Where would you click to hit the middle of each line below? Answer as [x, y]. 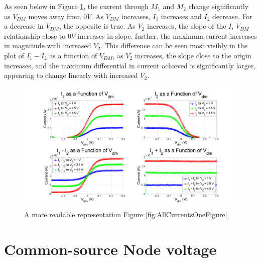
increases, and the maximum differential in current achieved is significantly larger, [130, 65]
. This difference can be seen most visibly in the [174, 46]
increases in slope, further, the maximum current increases [167, 35]
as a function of [73, 55]
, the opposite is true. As [97, 26]
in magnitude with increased [48, 46]
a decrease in [24, 26]
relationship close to [35, 35]
